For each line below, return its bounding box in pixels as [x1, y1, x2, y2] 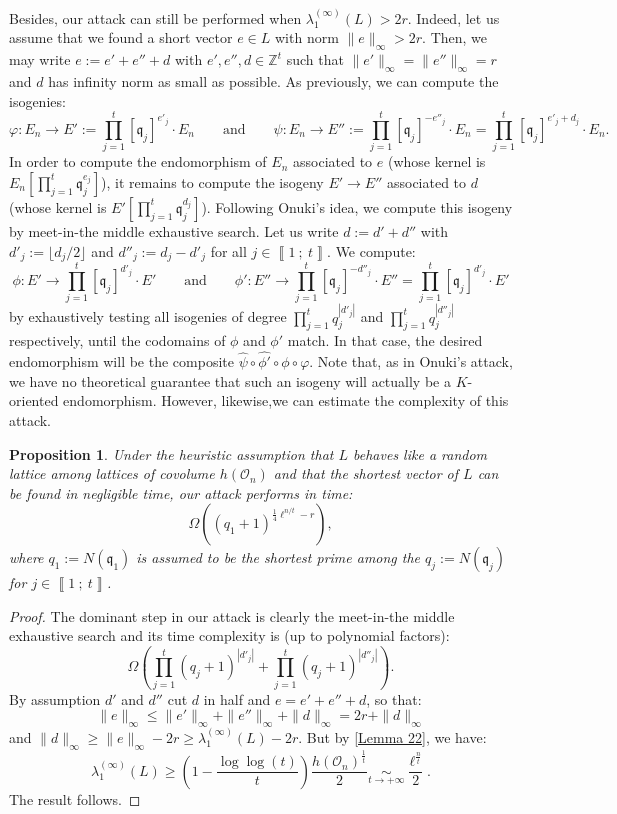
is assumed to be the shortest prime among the [136, 547, 421, 568]
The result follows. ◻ [9, 788, 141, 809]
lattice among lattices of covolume [9, 463, 215, 484]
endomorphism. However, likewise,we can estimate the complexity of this [63, 390, 509, 411]
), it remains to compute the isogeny [101, 171, 324, 192]
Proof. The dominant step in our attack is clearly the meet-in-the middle [9, 605, 455, 626]
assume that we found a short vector [9, 27, 233, 48]
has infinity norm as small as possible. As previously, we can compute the [48, 71, 499, 91]
